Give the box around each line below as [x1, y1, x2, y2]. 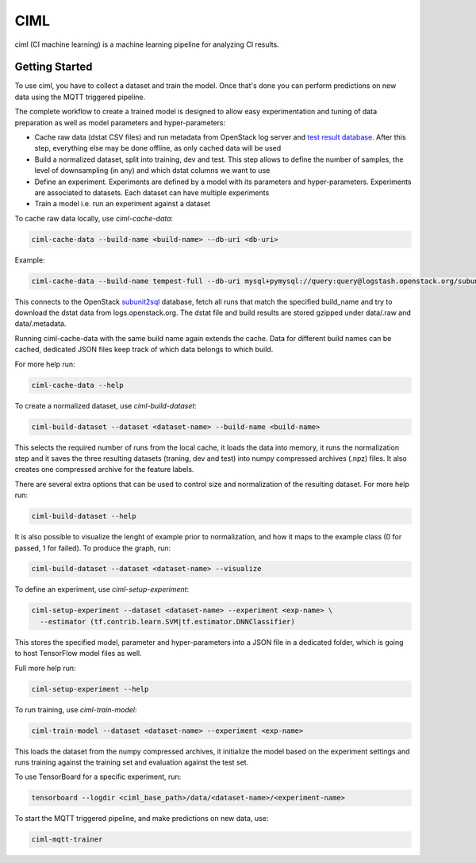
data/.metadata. [14, 319, 67, 328]
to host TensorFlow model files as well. [14, 649, 142, 658]
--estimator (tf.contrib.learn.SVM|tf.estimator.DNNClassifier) [40, 617, 295, 626]
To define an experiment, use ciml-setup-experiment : [14, 585, 190, 594]
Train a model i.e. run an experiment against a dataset [34, 199, 210, 209]
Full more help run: [14, 663, 76, 673]
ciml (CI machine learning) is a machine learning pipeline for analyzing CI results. [14, 40, 279, 49]
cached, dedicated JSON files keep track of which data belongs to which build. [14, 345, 274, 355]
